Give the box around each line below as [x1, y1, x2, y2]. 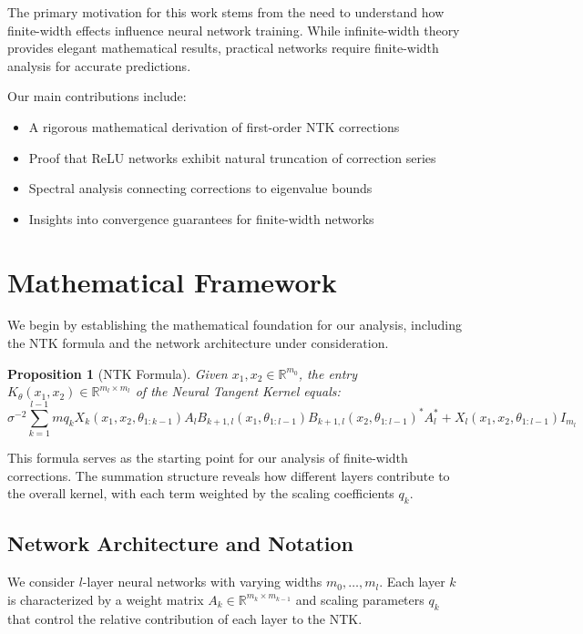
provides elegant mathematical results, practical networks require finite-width [7, 38, 439, 57]
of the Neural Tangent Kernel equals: [135, 382, 341, 401]
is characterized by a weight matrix [7, 589, 204, 608]
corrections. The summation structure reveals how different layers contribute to [7, 465, 450, 485]
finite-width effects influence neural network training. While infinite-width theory [7, 20, 460, 39]
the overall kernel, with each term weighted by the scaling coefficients [7, 484, 394, 503]
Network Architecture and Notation [7, 529, 354, 557]
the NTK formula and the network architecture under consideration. [7, 333, 389, 353]
